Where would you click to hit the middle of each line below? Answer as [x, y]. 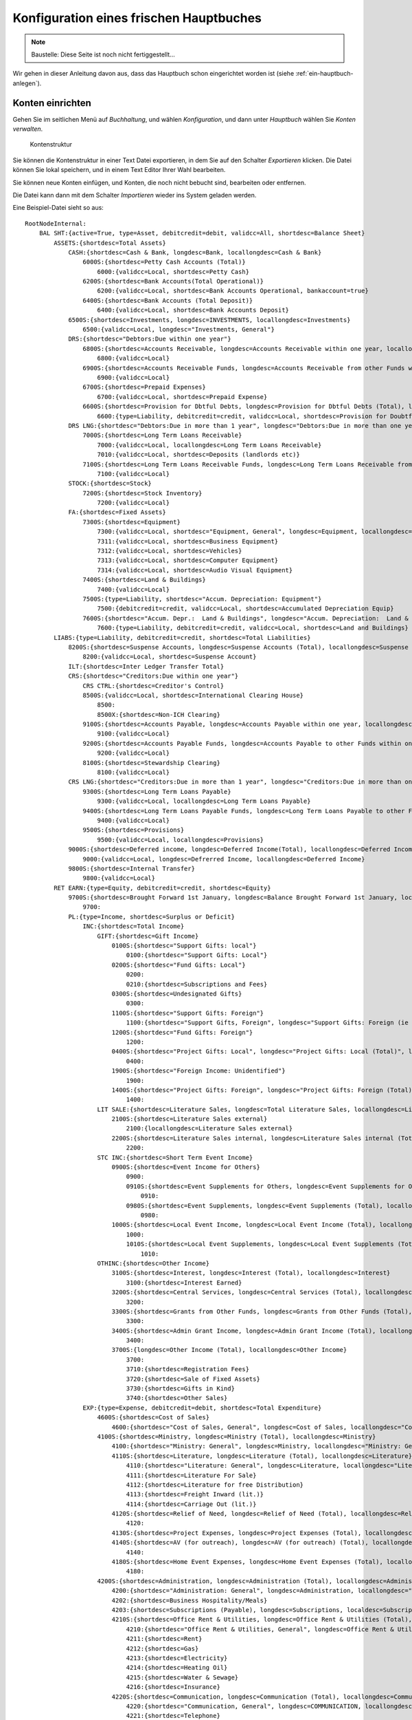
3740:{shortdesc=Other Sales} [177, 1398]
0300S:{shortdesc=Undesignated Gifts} [177, 994]
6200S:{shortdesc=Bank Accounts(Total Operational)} [173, 281]
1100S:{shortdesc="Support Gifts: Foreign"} [188, 1013]
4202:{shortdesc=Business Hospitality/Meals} [190, 1600]
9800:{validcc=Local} [119, 878]
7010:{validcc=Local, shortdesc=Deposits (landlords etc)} [198, 455]
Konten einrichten [52, 103]
